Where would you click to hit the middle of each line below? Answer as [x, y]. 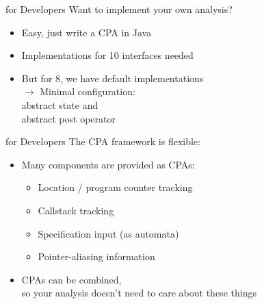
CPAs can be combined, [71, 279]
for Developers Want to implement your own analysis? [119, 9]
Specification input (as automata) [108, 233]
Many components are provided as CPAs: [108, 164]
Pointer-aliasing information [96, 256]
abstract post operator [68, 118]
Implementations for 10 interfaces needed [107, 55]
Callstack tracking [76, 210]
